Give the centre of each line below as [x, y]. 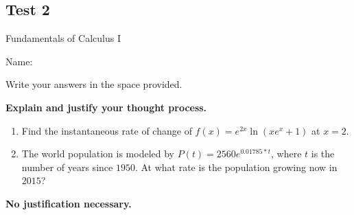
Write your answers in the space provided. [94, 84]
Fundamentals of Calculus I [63, 38]
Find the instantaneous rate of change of [107, 130]
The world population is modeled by [98, 154]
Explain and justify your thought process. [106, 107]
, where [286, 154]
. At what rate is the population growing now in [236, 167]
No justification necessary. [69, 203]
